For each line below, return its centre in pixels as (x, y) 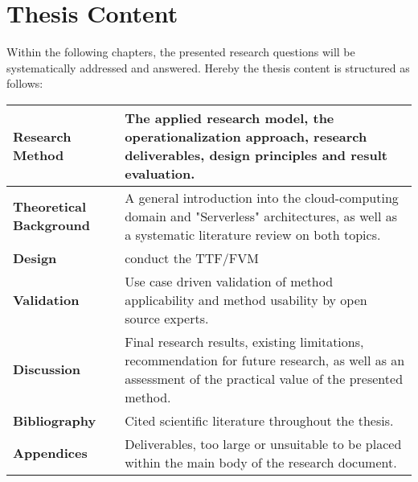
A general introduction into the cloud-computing (262, 197)
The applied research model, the (229, 117)
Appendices (50, 453)
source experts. (167, 318)
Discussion (47, 369)
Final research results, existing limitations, (244, 341)
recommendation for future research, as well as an (265, 360)
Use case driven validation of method (229, 281)
